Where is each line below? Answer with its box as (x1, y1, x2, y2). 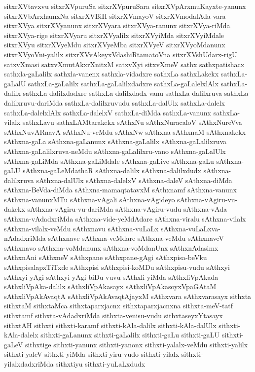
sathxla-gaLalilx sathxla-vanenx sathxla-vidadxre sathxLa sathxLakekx (4, 69, 219, 79)
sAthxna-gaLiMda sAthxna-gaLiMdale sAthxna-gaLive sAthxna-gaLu (4, 155, 214, 166)
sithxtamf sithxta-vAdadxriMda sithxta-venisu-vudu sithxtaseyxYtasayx (4, 310, 223, 320)
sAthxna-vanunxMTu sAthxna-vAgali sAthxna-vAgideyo (4, 194, 175, 204)
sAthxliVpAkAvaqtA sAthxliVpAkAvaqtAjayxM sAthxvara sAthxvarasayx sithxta (4, 291, 252, 301)
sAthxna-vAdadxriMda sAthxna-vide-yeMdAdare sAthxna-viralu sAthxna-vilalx (4, 214, 246, 224)
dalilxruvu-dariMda (4, 97, 63, 108)
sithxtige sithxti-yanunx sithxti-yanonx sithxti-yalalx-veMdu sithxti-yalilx (25, 339, 248, 349)
